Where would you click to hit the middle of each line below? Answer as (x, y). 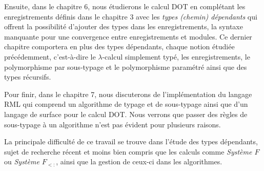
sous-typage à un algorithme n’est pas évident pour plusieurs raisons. (113, 124)
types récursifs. (28, 77)
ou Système (22, 161)
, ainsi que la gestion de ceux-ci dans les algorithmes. (139, 161)
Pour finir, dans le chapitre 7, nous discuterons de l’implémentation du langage (128, 94)
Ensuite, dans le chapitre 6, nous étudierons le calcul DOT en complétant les (125, 6)
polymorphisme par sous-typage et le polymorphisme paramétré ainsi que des (126, 66)
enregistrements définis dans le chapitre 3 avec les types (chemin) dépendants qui (131, 16)
